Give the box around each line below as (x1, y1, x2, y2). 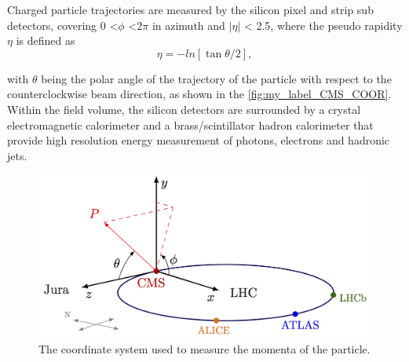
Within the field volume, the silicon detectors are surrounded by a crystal (7, 101, 361, 117)
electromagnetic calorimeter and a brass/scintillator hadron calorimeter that (7, 116, 374, 133)
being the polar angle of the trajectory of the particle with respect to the (41, 70, 392, 86)
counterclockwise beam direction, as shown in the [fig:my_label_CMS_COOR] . (7, 86, 392, 102)
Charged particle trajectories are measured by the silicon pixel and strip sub (7, 2, 374, 17)
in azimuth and (152, 16, 225, 33)
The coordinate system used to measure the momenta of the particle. (38, 341, 371, 357)
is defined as (16, 32, 75, 49)
